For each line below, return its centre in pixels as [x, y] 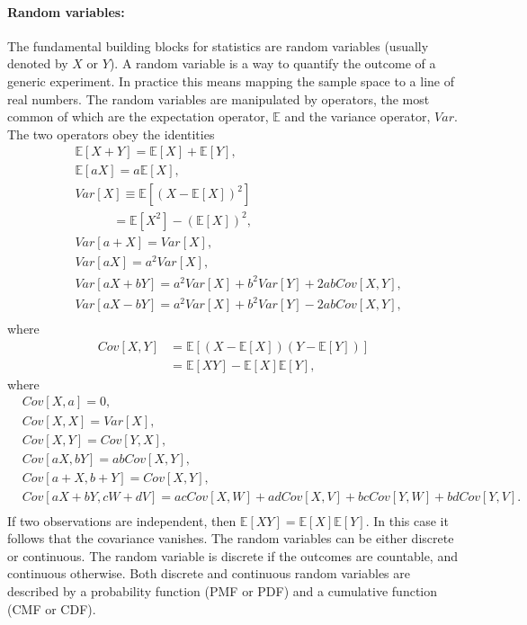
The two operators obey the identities [111, 134]
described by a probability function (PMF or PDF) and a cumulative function [223, 591]
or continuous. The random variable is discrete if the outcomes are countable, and [232, 555]
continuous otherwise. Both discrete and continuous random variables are [209, 573]
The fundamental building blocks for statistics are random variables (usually [218, 45]
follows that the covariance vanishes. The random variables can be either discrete [231, 538]
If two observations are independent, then [122, 520]
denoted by [38, 63]
